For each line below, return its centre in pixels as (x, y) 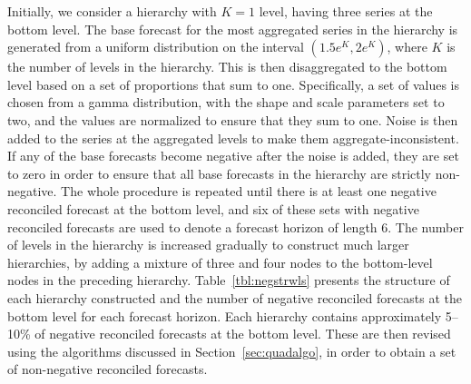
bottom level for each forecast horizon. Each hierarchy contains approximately (225, 315)
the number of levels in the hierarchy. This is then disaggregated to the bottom (227, 67)
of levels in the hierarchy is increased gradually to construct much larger (208, 245)
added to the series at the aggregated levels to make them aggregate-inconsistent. (233, 138)
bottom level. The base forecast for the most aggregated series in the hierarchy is (233, 29)
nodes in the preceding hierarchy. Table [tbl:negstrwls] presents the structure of (229, 280)
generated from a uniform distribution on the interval (156, 47)
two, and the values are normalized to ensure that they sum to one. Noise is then (233, 119)
